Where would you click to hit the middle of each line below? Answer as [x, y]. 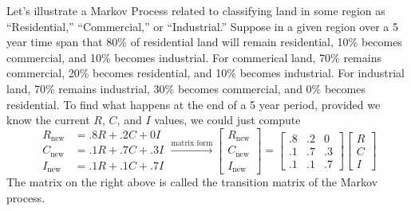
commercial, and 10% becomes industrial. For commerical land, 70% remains [194, 57]
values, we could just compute [227, 120]
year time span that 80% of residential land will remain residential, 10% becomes [204, 42]
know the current [48, 120]
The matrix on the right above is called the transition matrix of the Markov [192, 182]
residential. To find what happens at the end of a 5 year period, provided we [194, 104]
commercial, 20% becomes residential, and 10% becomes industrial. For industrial [205, 73]
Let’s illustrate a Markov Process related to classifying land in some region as [196, 10]
